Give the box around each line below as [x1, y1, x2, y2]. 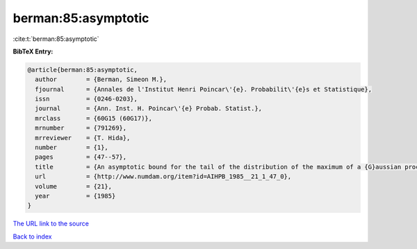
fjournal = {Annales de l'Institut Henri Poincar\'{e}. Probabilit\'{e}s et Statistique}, [35, 85, 372, 93]
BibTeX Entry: [13, 47, 54, 55]
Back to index [13, 232, 52, 241]
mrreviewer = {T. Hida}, [35, 134, 131, 141]
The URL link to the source [13, 219, 90, 228]
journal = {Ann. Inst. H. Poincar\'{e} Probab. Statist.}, [35, 105, 263, 112]
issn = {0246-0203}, [35, 95, 138, 103]
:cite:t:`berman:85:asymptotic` [13, 35, 100, 43]
